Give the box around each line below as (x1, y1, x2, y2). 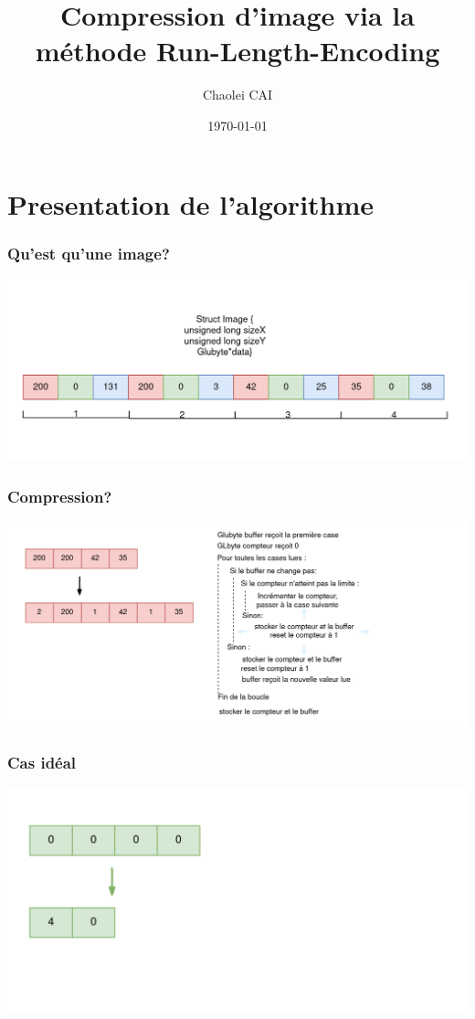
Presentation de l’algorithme (7, 185, 375, 222)
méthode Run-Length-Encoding (35, 32, 440, 69)
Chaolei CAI (202, 85, 273, 104)
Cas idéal (7, 750, 77, 773)
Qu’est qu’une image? (7, 241, 170, 264)
